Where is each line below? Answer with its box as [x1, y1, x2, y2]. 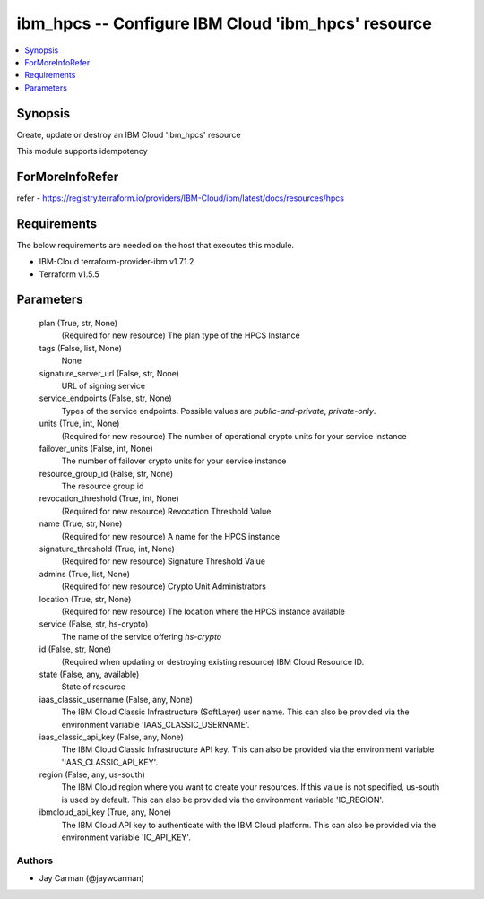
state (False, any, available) [39, 669, 140, 679]
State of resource [61, 681, 126, 692]
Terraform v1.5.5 [39, 269, 100, 280]
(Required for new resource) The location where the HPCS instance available [61, 606, 345, 617]
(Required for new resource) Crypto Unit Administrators [61, 581, 266, 592]
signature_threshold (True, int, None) [39, 543, 175, 555]
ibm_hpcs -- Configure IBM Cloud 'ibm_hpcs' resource [16, 13, 432, 33]
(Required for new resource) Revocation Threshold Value [61, 506, 272, 516]
